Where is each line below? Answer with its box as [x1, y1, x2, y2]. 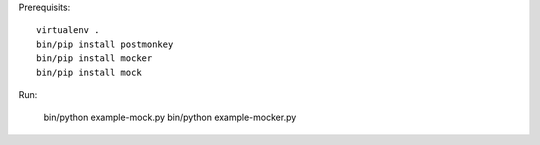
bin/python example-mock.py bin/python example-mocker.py [43, 111, 297, 124]
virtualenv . [36, 25, 100, 36]
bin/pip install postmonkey [36, 38, 174, 50]
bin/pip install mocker [36, 53, 153, 64]
